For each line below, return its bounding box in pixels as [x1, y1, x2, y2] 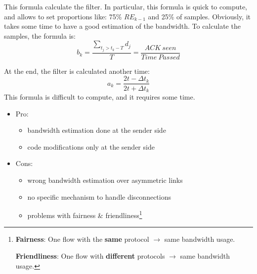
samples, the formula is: [4, 30, 76, 41]
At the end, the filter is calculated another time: [4, 65, 150, 76]
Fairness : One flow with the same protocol [15, 234, 149, 244]
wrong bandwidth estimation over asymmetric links [27, 174, 183, 185]
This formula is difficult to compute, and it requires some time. [4, 91, 195, 102]
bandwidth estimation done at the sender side [27, 125, 166, 135]
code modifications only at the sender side [27, 141, 155, 152]
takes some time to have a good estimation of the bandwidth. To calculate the [4, 21, 241, 31]
